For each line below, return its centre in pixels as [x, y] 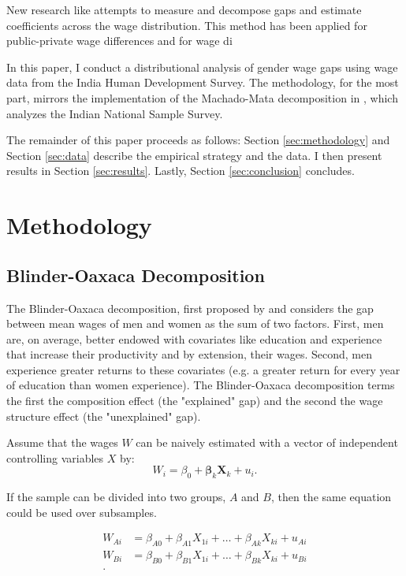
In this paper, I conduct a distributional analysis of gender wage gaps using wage [202, 67]
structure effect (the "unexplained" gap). [104, 416]
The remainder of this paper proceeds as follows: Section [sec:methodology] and [198, 140]
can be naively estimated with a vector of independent [267, 442]
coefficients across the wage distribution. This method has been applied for [187, 25]
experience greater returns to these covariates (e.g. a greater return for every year [203, 369]
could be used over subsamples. [82, 512]
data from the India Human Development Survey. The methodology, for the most [203, 82]
